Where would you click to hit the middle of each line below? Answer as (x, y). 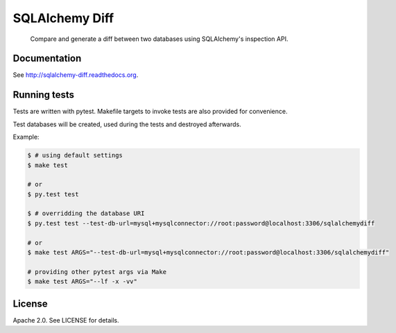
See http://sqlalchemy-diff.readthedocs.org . (76, 75)
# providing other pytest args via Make (97, 272)
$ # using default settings (75, 155)
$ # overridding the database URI (86, 214)
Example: (26, 137)
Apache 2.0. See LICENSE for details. (66, 320)
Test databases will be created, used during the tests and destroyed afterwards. (127, 124)
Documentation (47, 59)
